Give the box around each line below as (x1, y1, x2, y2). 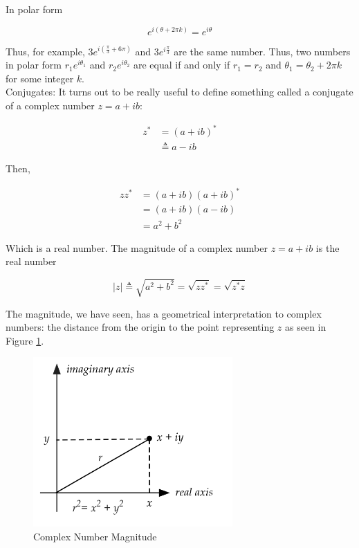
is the (315, 240, 340, 255)
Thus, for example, (6, 44, 85, 58)
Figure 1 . (6, 333, 44, 347)
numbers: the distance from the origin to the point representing (6, 320, 275, 334)
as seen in (285, 320, 326, 334)
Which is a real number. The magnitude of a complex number (6, 240, 268, 255)
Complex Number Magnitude (33, 529, 157, 543)
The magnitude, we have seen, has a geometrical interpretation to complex (6, 306, 322, 320)
